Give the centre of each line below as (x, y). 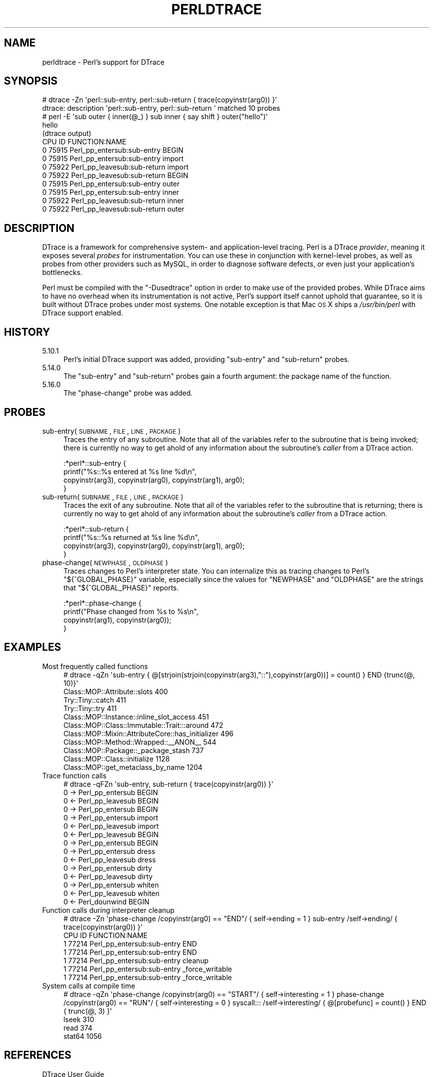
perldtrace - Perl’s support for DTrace (103, 62)
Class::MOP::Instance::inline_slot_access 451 (136, 717)
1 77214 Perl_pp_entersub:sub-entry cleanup (136, 960)
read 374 (78, 1028)
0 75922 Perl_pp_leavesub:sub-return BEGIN (115, 176)
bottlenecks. (62, 272)
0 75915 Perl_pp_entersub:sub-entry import (113, 159)
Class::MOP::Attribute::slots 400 (116, 691)
